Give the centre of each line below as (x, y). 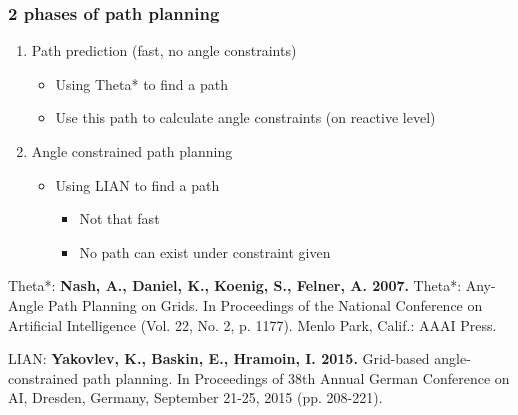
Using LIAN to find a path (137, 184)
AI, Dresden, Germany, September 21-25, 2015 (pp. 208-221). (195, 397)
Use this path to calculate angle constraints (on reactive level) (245, 117)
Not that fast (119, 218)
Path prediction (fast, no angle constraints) (164, 50)
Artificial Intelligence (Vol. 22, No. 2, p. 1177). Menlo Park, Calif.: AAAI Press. (252, 324)
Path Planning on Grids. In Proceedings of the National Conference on (265, 304)
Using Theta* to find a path (141, 83)
